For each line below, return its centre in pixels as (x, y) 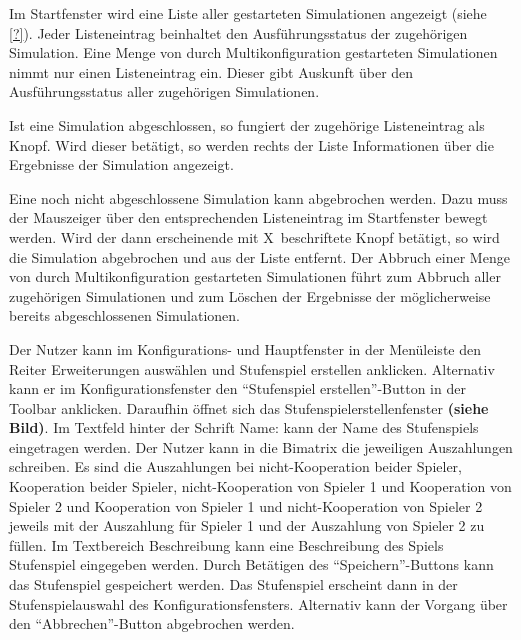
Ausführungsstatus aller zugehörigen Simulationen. (164, 91)
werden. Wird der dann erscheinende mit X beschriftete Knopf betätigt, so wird (254, 236)
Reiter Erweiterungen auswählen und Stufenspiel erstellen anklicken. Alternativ (252, 368)
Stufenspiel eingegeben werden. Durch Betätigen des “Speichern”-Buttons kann (251, 564)
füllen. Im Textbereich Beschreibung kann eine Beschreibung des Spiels (226, 544)
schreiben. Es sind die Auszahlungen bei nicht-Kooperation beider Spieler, (235, 466)
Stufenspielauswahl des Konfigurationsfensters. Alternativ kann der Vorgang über (258, 603)
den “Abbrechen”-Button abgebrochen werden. (152, 623)
